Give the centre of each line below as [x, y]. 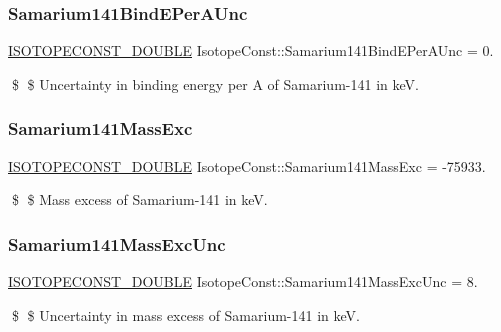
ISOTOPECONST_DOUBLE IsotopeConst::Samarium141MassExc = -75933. [247, 165]
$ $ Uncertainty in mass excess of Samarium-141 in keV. [185, 314]
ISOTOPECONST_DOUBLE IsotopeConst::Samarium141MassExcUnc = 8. [243, 281]
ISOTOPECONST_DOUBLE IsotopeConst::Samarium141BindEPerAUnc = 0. [251, 50]
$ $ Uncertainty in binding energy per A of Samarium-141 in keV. [215, 83]
